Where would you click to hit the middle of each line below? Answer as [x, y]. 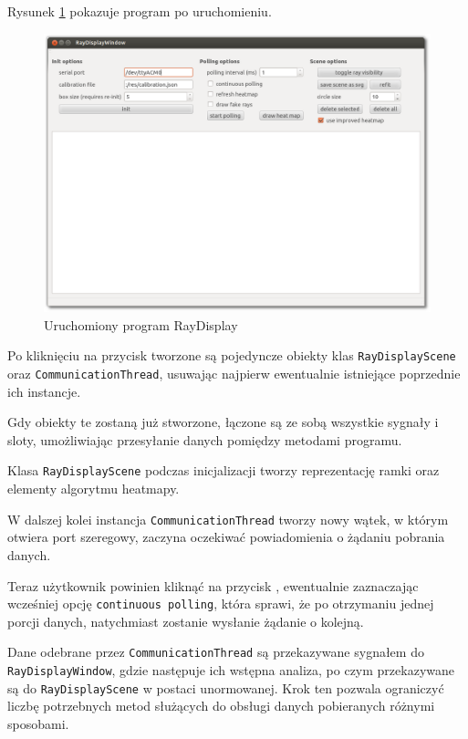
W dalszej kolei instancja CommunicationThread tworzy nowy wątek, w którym [228, 519]
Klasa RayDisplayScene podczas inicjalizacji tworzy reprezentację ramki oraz [224, 470]
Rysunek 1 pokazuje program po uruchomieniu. [140, 11]
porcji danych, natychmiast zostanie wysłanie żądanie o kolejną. [186, 621]
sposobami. [38, 723]
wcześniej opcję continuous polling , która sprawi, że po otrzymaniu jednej [221, 604]
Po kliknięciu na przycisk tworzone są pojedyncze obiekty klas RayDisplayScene [232, 355]
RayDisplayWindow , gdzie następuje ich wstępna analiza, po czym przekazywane [231, 670]
